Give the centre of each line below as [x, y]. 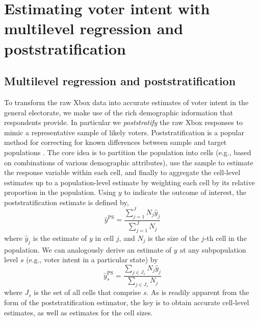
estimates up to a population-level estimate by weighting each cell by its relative [129, 182]
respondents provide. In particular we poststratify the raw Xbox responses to [123, 122]
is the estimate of [60, 238]
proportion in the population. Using [60, 192]
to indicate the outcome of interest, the [185, 192]
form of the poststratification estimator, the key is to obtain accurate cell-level [127, 302]
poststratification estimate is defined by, [67, 202]
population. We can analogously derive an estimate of [88, 249]
